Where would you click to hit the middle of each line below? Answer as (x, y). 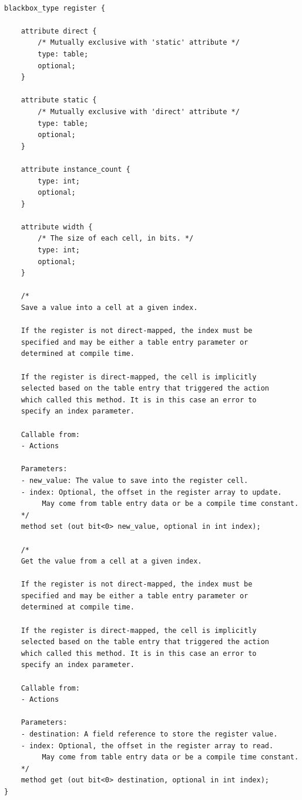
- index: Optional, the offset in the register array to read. (147, 746)
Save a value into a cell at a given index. (109, 308)
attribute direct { (59, 31)
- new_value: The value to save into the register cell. (135, 480)
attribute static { (59, 100)
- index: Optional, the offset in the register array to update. (151, 492)
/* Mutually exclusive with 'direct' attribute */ (139, 111)
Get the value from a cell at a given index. (111, 561)
